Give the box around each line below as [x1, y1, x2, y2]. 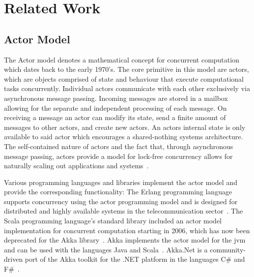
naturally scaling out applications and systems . [4, 160, 149, 171]
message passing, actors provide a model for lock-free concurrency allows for [4, 151, 233, 161]
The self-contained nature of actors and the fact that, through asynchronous [4, 141, 233, 151]
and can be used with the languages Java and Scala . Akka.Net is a [4, 244, 208, 254]
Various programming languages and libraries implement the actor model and [4, 177, 237, 187]
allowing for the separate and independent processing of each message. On [4, 102, 227, 113]
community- [210, 244, 246, 254]
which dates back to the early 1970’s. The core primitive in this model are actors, [4, 64, 249, 74]
